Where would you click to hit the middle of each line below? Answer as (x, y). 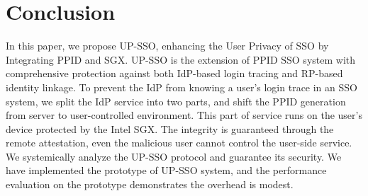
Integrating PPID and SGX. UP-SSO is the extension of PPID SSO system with (181, 59)
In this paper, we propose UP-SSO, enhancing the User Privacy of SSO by (167, 46)
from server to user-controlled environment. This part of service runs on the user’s (184, 115)
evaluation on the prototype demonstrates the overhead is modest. (150, 184)
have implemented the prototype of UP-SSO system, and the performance (166, 170)
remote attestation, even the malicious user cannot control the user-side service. (179, 143)
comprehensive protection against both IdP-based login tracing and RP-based (174, 73)
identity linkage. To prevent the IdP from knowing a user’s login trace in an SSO (182, 87)
